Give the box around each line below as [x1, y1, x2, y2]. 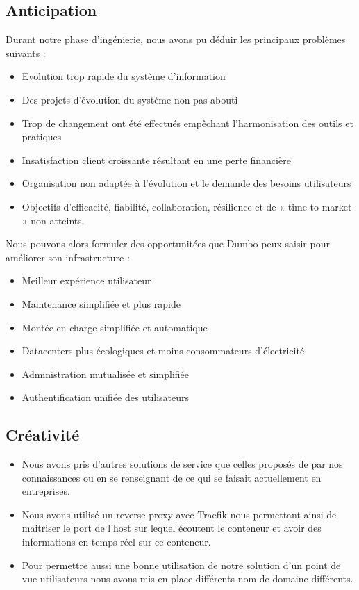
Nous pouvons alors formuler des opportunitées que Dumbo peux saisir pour [6, 236, 330, 251]
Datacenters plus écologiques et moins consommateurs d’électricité [22, 343, 305, 358]
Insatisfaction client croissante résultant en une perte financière [22, 152, 291, 167]
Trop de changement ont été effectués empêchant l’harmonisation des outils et [22, 115, 353, 130]
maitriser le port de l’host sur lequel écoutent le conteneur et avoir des [22, 521, 322, 535]
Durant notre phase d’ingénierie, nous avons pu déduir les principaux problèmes [6, 32, 346, 47]
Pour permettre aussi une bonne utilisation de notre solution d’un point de [22, 557, 341, 572]
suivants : [6, 45, 46, 60]
